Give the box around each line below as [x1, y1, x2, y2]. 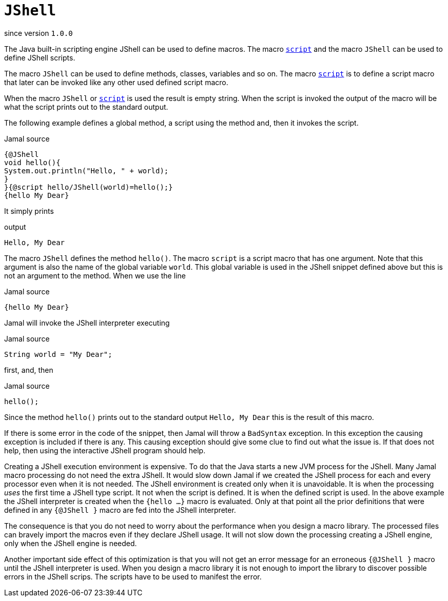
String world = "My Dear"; [4, 350, 112, 358]
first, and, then [4, 365, 53, 374]
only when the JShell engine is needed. [4, 538, 137, 548]
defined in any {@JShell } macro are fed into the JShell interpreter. [4, 505, 236, 514]
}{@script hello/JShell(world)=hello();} [4, 183, 173, 191]
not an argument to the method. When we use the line [4, 271, 186, 280]
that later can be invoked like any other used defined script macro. [4, 77, 228, 87]
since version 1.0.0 [4, 28, 73, 37]
